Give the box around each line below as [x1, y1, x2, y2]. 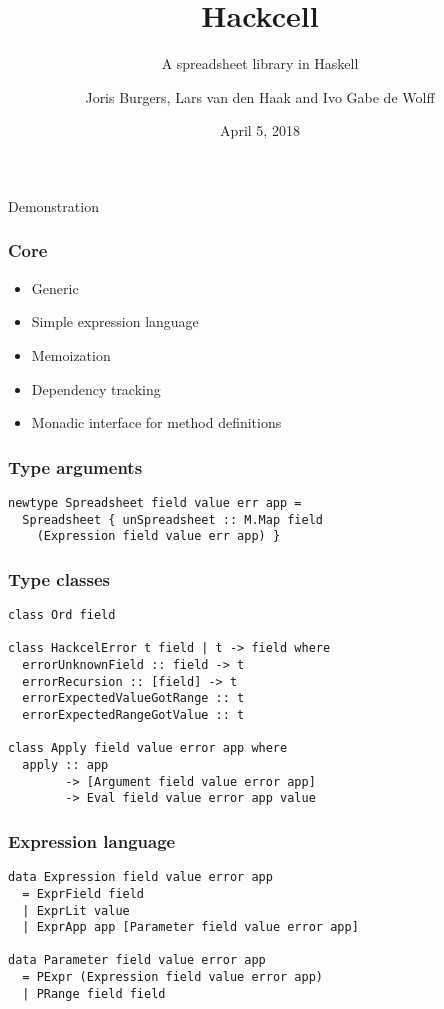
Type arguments [8, 454, 143, 479]
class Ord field [8, 608, 116, 623]
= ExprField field [22, 886, 145, 901]
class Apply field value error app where [8, 741, 288, 756]
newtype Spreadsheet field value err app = [8, 495, 302, 510]
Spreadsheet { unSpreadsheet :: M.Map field [22, 512, 323, 527]
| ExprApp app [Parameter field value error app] [22, 920, 359, 935]
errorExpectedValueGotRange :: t [22, 691, 245, 706]
